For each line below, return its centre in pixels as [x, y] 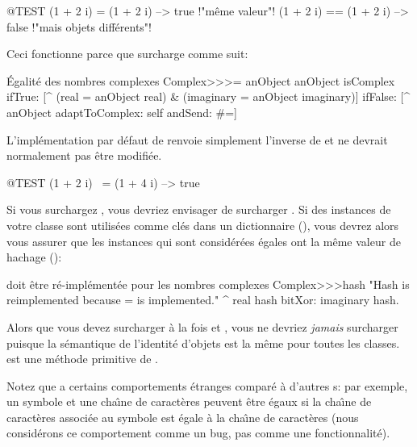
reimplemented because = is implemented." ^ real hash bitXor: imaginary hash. [203, 300]
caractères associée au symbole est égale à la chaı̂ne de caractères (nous [183, 417]
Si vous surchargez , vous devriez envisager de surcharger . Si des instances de [199, 209]
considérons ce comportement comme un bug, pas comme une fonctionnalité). [198, 433]
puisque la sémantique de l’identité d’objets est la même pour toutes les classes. [203, 343]
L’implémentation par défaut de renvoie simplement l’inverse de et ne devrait [197, 139]
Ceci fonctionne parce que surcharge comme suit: [127, 54]
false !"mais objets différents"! [79, 26]
